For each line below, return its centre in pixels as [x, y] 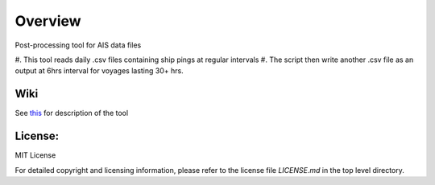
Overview [48, 21]
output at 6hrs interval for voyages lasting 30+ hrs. [99, 71]
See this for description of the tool [72, 113]
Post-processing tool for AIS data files [78, 45]
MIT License [35, 155]
